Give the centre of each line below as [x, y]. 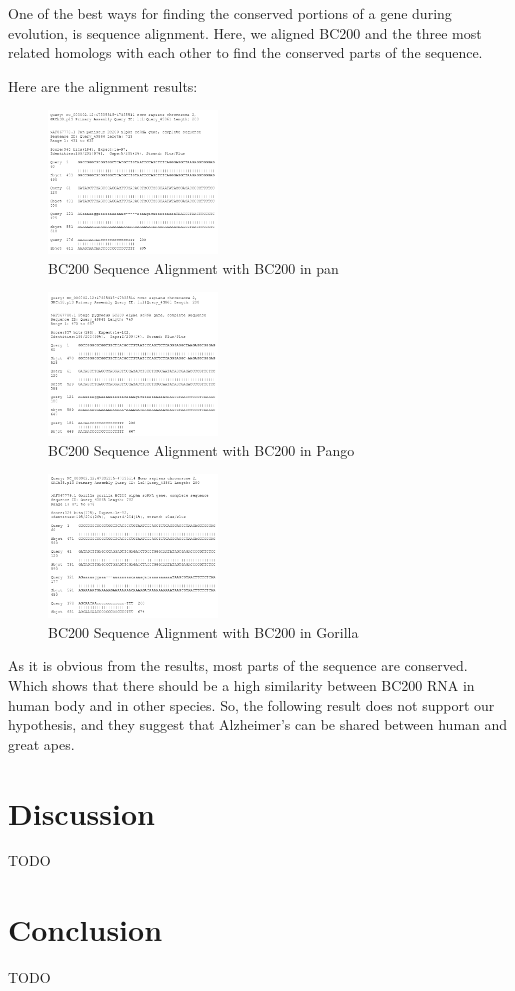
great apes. [41, 743]
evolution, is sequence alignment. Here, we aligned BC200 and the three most [245, 32]
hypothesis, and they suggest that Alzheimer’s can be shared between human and [258, 724]
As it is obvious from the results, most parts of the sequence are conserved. [238, 665]
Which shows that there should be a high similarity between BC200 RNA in [241, 684]
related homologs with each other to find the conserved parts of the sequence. [245, 52]
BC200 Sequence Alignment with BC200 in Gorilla [203, 631]
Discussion [81, 812]
